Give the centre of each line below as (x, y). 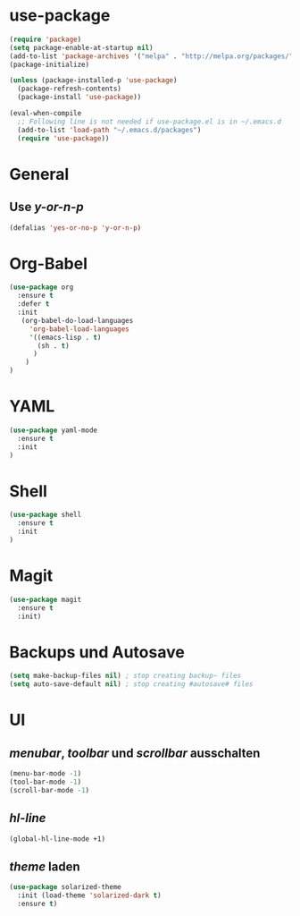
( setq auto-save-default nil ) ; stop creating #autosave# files (131, 684)
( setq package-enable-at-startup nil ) (81, 47)
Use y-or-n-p (46, 207)
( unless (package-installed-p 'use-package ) (93, 81)
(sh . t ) (53, 345)
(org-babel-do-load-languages (77, 320)
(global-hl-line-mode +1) (57, 839)
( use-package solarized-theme (66, 887)
